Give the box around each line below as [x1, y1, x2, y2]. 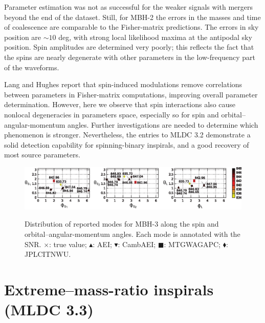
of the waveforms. [4, 62, 59, 72]
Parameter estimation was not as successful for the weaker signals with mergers [4, 2, 253, 12]
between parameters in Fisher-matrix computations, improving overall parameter [4, 89, 258, 99]
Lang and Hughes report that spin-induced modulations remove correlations [4, 79, 242, 90]
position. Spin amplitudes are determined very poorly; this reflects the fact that [4, 42, 254, 52]
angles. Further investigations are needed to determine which [68, 119, 258, 130]
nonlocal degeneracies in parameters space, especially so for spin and [4, 109, 219, 119]
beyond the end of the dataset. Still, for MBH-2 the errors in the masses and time [4, 11, 261, 22]
